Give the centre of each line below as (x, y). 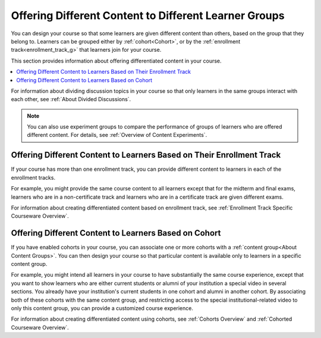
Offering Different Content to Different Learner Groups (148, 15)
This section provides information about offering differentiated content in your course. (117, 61)
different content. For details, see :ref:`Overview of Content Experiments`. (117, 135)
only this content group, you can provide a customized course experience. (102, 308)
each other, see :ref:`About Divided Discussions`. (71, 99)
